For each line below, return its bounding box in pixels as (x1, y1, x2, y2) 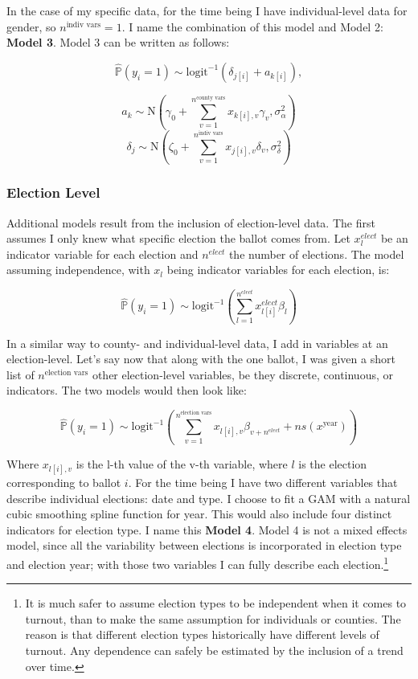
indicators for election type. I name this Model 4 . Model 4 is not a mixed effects (6, 521, 408, 538)
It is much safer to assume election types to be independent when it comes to (25, 595, 407, 612)
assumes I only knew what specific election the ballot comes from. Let (6, 230, 350, 247)
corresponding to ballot (6, 473, 121, 490)
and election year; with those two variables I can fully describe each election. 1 (6, 553, 389, 572)
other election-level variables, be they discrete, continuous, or (92, 366, 393, 382)
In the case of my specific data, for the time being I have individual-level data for (6, 2, 408, 18)
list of (6, 366, 35, 382)
